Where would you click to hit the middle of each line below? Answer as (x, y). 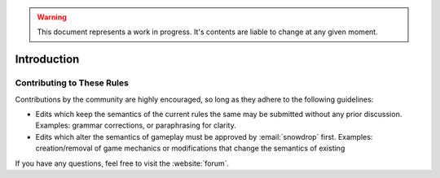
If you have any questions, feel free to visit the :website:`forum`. (122, 163)
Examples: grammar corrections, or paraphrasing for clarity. (136, 125)
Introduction (47, 60)
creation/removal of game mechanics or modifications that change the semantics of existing (190, 148)
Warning (52, 17)
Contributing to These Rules (72, 83)
